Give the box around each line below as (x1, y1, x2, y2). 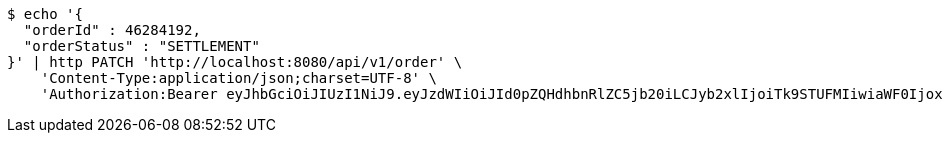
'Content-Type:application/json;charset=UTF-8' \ (40, 70, 437, 86)
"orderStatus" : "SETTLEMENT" (23, 38, 260, 54)
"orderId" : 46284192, (23, 22, 201, 38)
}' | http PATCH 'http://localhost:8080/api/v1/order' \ (7, 54, 463, 70)
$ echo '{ (7, 6, 83, 22)
